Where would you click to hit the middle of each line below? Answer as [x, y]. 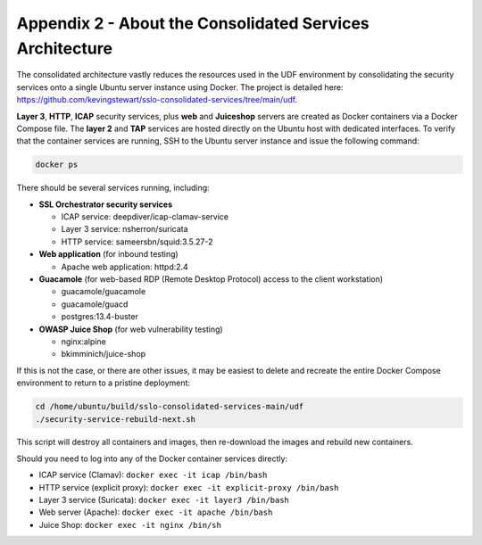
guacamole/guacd [95, 304]
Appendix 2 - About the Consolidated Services [193, 23]
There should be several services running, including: [113, 188]
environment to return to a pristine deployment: [104, 383]
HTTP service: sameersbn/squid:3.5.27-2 [137, 242]
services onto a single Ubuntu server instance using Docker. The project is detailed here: [180, 87]
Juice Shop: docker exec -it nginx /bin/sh [130, 524]
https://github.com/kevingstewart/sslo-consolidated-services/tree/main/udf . [157, 100]
